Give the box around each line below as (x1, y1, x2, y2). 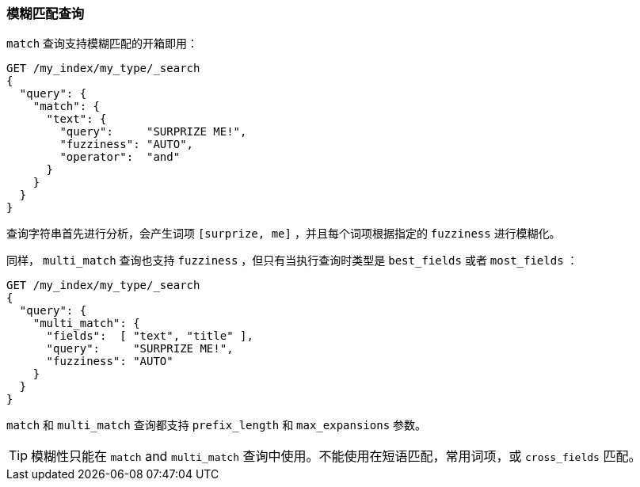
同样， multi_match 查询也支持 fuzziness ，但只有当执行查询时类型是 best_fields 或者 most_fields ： (6, 253, 578, 268)
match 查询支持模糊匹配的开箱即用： (6, 36, 199, 51)
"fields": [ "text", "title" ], (46, 329, 253, 343)
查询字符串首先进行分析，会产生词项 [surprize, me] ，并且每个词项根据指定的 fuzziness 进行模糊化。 (6, 226, 561, 241)
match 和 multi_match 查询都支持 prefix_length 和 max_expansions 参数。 (6, 418, 427, 432)
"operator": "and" (59, 150, 181, 164)
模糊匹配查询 (6, 6, 85, 21)
